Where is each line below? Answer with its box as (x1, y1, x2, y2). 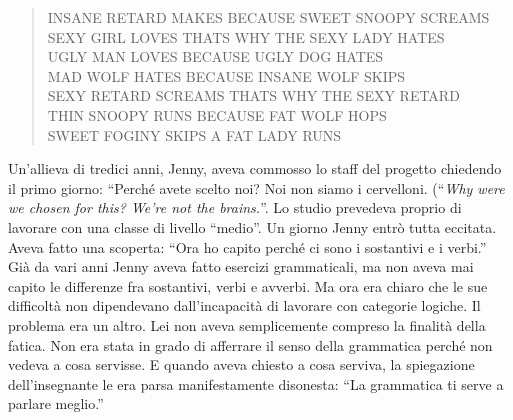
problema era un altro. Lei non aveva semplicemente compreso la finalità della (8, 314, 486, 335)
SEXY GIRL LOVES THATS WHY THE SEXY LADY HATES (47, 26, 445, 47)
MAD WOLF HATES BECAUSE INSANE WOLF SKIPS (47, 65, 406, 86)
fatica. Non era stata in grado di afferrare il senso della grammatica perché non (8, 334, 493, 355)
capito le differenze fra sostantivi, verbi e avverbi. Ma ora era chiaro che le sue (8, 275, 488, 296)
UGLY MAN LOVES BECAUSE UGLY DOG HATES (47, 46, 384, 67)
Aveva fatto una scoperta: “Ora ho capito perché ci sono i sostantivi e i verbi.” (8, 236, 487, 257)
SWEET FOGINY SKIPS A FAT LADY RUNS (47, 124, 342, 145)
